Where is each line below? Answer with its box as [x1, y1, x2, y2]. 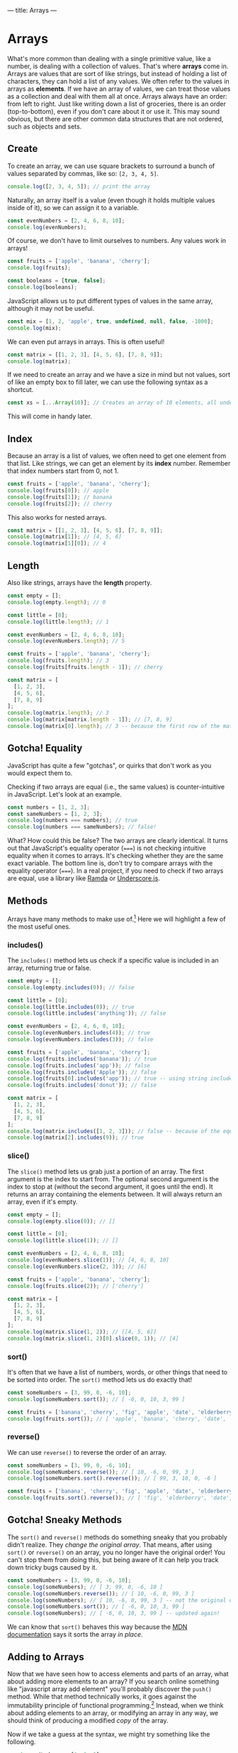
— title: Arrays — [7, 6, 57, 14]
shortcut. [7, 386, 34, 394]
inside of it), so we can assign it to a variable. [7, 203, 140, 212]
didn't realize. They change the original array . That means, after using [7, 1540, 212, 1549]
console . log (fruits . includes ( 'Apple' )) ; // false [7, 1069, 157, 1076]
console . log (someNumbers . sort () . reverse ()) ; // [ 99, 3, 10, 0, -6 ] [7, 1475, 217, 1482]
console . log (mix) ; [7, 324, 62, 332]
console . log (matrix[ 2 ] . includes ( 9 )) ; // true [7, 1134, 144, 1142]
